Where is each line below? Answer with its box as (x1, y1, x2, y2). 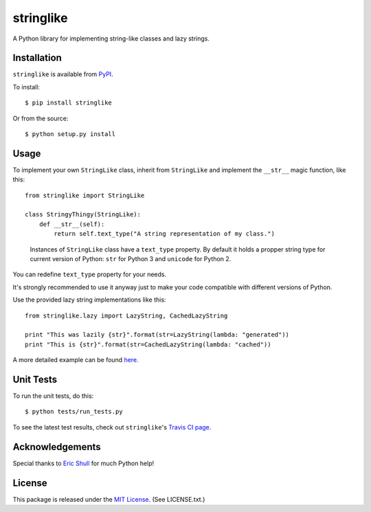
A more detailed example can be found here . (12, 356, 139, 364)
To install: (12, 82, 41, 91)
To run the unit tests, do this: (12, 392, 94, 400)
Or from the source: (12, 114, 69, 122)
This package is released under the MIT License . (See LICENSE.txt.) (12, 495, 205, 503)
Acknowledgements (12, 441, 101, 453)
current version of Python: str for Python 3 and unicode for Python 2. (30, 255, 232, 263)
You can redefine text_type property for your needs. (12, 270, 167, 278)
